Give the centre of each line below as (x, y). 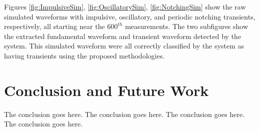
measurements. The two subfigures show (187, 26)
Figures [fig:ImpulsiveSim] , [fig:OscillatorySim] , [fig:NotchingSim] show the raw (125, 6)
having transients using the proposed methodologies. (84, 55)
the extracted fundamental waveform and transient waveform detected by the (123, 36)
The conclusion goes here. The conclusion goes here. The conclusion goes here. (124, 114)
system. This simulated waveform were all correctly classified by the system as (124, 46)
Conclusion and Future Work (106, 90)
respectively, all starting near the (55, 26)
